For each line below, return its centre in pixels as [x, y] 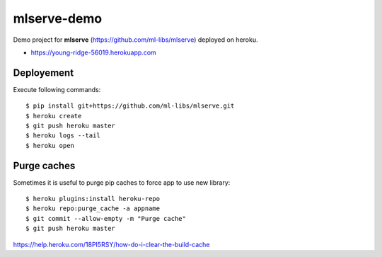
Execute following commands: [57, 89]
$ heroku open [50, 145]
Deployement [44, 73]
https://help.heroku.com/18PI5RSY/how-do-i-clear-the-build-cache [111, 244]
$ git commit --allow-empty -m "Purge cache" [106, 218]
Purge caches [44, 165]
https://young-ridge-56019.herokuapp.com [94, 52]
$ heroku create [54, 116]
